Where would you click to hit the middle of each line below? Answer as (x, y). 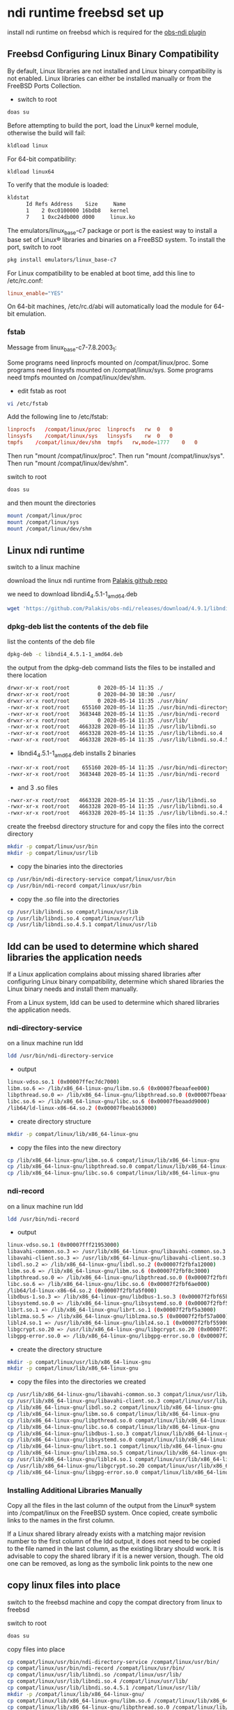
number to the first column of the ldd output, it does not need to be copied (114, 1541)
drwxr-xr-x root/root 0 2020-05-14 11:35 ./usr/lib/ (98, 720)
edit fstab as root (42, 391)
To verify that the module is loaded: (58, 185)
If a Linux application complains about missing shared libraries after (104, 974)
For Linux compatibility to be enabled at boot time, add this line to (101, 273)
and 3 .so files (38, 787)
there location (27, 675)
